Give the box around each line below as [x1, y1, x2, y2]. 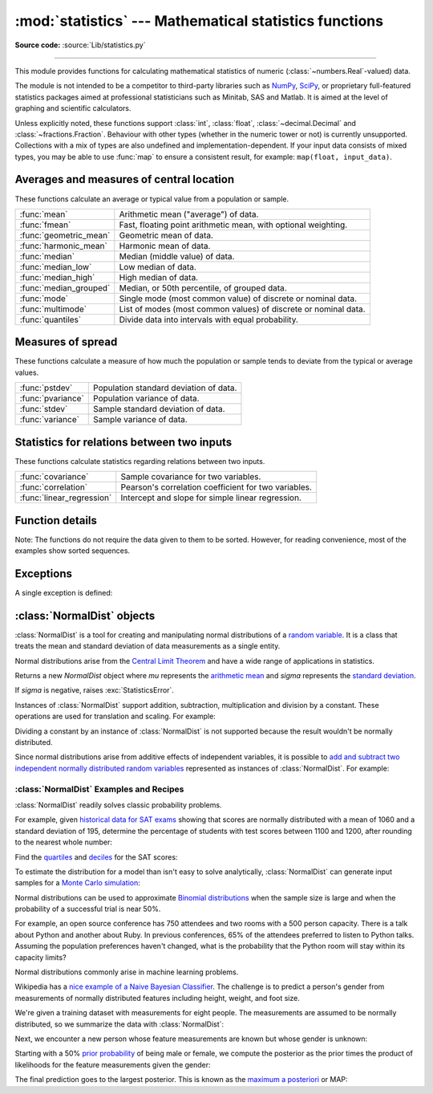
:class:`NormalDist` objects [14, 608, 156, 622]
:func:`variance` [19, 414, 80, 425]
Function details [14, 514, 98, 527]
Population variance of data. [93, 393, 200, 405]
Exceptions [14, 567, 72, 580]
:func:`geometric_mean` [19, 230, 111, 241]
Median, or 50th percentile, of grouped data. [119, 282, 288, 293]
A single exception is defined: [14, 588, 113, 597]
